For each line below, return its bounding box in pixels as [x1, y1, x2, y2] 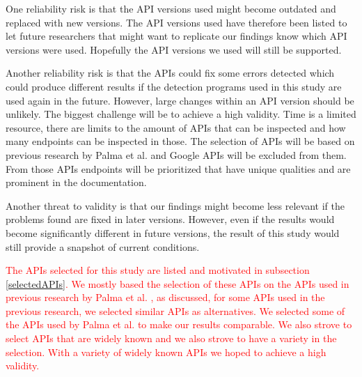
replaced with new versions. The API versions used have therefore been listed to [6, 15, 347, 29]
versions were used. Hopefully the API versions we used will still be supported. [6, 42, 342, 56]
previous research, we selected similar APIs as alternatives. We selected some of [6, 303, 345, 318]
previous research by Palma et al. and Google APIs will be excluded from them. [6, 147, 347, 162]
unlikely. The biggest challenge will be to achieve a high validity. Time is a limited [6, 107, 356, 121]
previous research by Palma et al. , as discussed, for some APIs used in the [6, 290, 325, 305]
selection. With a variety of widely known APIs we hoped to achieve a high [6, 344, 326, 359]
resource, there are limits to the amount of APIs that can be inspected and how [6, 120, 346, 134]
